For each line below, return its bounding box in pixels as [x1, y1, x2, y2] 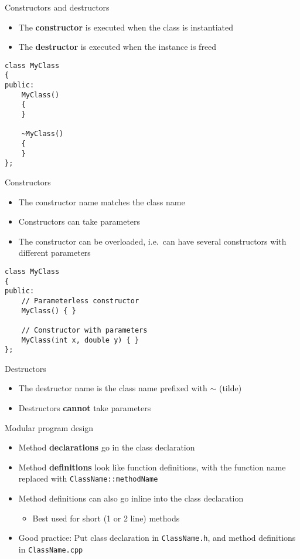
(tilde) [219, 382, 242, 394]
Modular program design [5, 421, 94, 433]
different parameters [18, 246, 91, 259]
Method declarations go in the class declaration [18, 441, 195, 453]
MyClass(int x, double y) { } [21, 336, 139, 344]
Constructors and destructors [5, 1, 110, 13]
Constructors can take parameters [18, 215, 141, 228]
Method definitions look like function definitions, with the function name [18, 460, 286, 473]
